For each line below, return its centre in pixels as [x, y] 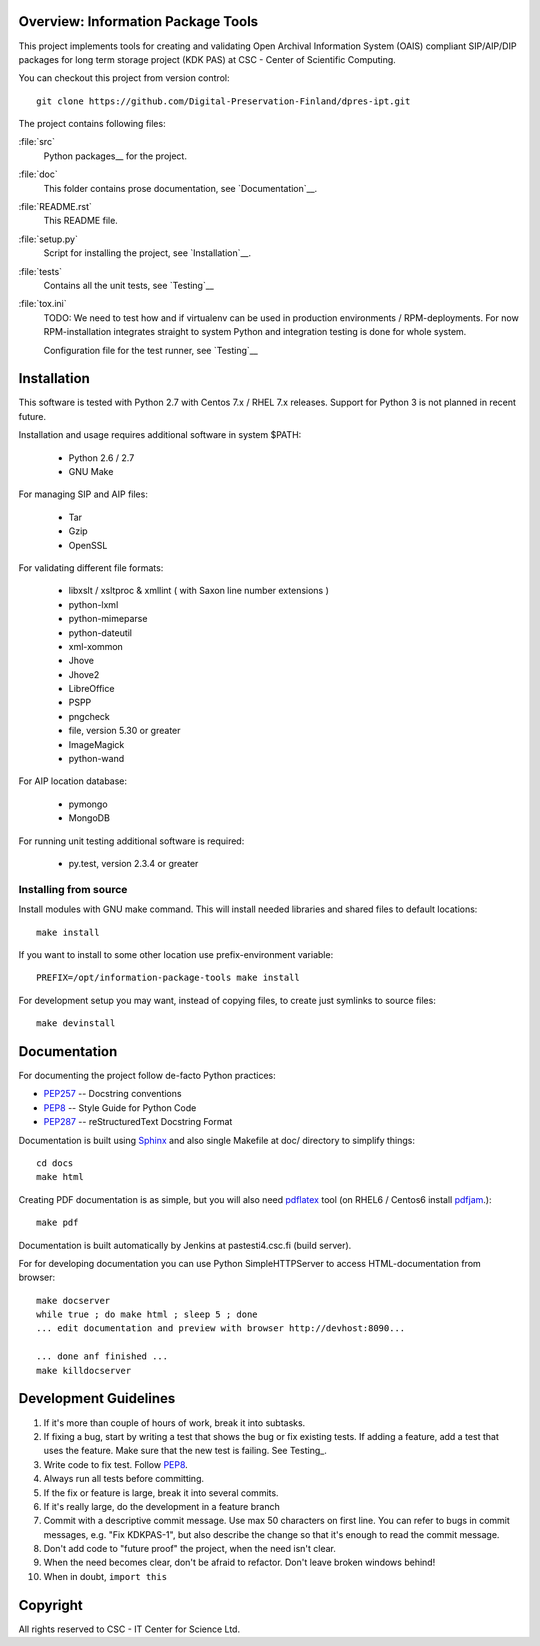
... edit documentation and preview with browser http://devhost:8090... [221, 1328]
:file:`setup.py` [48, 239]
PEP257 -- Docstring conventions [112, 1094]
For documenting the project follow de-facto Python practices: [147, 1075]
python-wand [96, 759]
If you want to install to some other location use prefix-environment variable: [176, 954]
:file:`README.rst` [55, 207]
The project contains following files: [92, 124]
